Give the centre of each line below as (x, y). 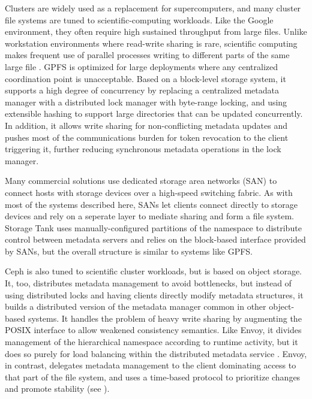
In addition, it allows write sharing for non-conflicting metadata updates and (146, 125)
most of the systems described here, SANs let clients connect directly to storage (151, 204)
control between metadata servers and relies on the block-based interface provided (155, 239)
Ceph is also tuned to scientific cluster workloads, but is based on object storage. (153, 271)
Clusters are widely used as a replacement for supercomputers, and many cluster (153, 8)
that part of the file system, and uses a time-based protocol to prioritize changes (153, 377)
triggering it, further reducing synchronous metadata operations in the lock (143, 149)
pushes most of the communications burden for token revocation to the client (147, 137)
